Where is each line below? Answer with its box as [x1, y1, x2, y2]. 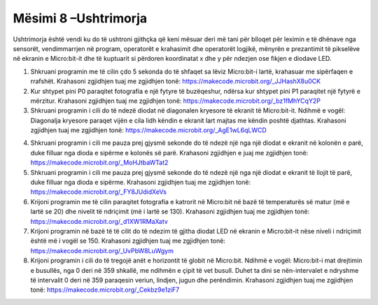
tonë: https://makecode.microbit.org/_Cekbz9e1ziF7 [30, 285, 180, 294]
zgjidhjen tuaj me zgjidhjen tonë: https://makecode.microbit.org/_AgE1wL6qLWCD [30, 126, 267, 134]
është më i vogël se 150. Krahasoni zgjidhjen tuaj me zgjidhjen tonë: [30, 236, 225, 245]
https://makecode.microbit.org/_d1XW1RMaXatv [30, 217, 168, 225]
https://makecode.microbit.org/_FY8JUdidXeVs [30, 187, 167, 196]
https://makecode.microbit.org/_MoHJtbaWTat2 [30, 158, 169, 167]
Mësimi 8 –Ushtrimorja [13, 10, 148, 26]
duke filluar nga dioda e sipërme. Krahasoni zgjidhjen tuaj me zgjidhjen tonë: [30, 178, 251, 187]
